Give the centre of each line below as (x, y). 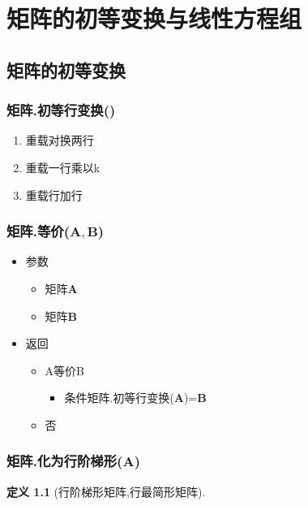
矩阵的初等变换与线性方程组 (154, 18)
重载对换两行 (60, 140)
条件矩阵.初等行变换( (119, 398)
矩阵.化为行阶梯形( (65, 461)
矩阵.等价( (38, 231)
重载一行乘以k (63, 167)
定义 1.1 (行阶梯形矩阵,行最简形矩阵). (106, 491)
